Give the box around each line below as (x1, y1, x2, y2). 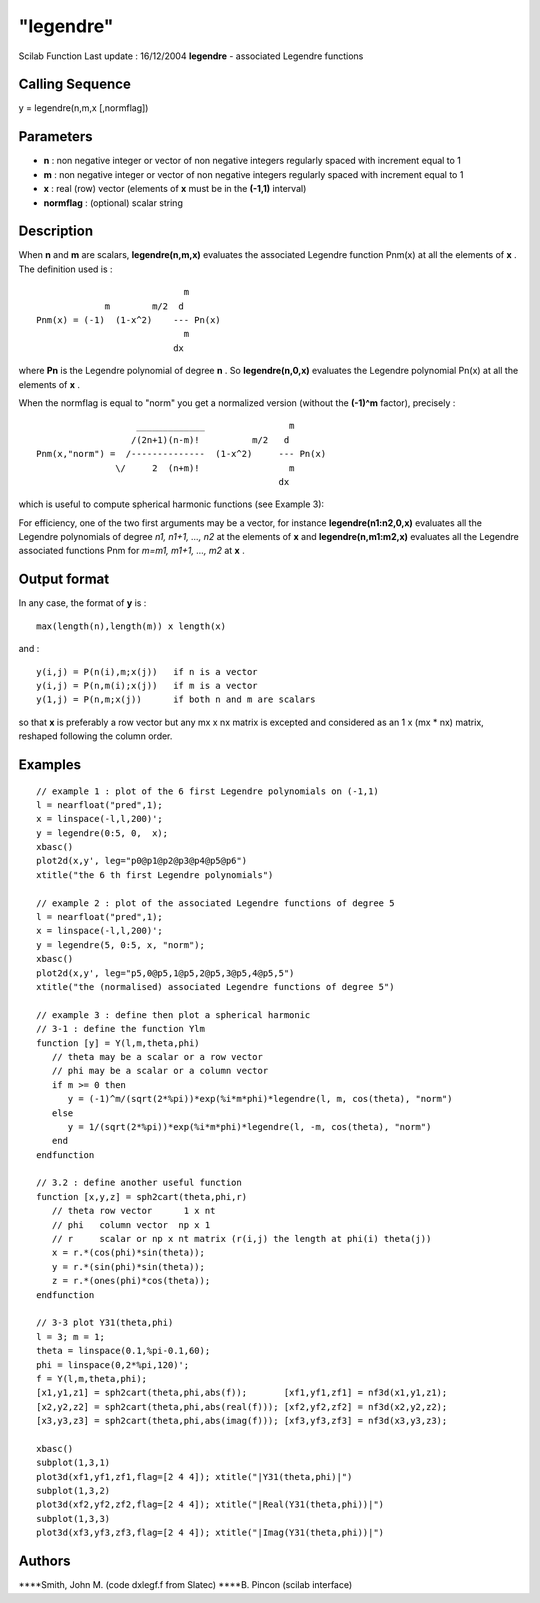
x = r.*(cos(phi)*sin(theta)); (51, 1247, 205, 1259)
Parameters (18, 128, 93, 145)
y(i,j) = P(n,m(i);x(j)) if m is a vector (36, 680, 259, 691)
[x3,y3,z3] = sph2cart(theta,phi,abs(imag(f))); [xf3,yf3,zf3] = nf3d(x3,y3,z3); (36, 1415, 448, 1427)
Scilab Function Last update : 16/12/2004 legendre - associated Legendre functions (18, 50, 364, 62)
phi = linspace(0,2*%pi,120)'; (36, 1359, 190, 1370)
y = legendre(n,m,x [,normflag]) (18, 102, 149, 114)
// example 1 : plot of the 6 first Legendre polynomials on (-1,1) (36, 785, 379, 797)
